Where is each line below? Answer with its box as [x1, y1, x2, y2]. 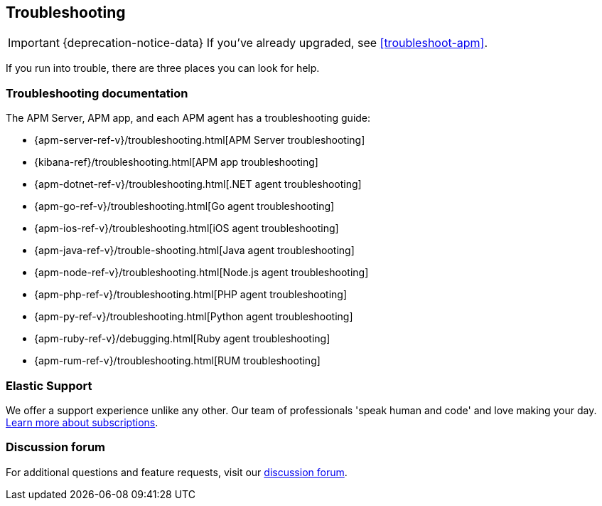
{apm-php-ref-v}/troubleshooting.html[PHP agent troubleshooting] [34, 288, 348, 301]
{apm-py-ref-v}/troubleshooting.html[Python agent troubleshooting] [34, 310, 353, 323]
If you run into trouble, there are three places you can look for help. [6, 62, 320, 75]
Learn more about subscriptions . [6, 416, 158, 428]
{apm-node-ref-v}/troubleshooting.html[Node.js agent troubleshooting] [34, 266, 369, 279]
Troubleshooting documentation [6, 85, 188, 100]
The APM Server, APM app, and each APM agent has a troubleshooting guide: [6, 112, 371, 125]
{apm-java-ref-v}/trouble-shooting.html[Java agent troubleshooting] [34, 244, 355, 257]
